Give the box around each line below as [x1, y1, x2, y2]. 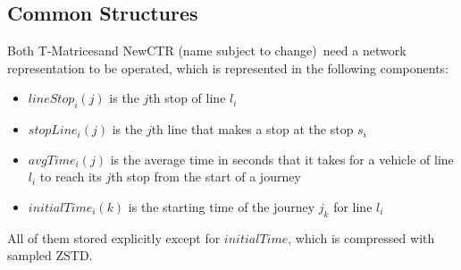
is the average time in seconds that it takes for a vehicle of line [110, 149, 454, 168]
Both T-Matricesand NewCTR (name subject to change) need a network [7, 41, 407, 60]
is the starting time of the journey [128, 197, 315, 215]
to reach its [39, 167, 102, 186]
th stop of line [148, 89, 226, 107]
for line [333, 197, 373, 215]
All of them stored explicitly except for [7, 228, 221, 247]
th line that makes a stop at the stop [151, 120, 354, 139]
